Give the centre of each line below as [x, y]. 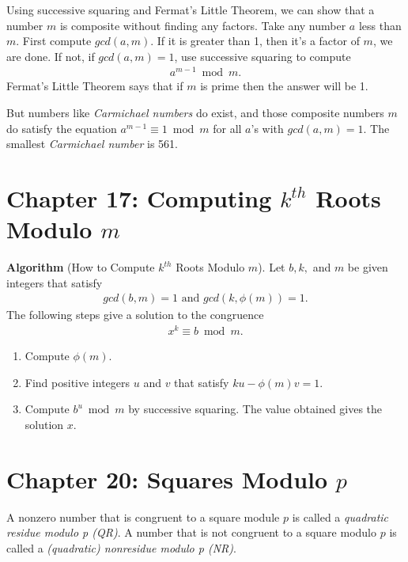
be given [368, 267]
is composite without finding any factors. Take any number [203, 25]
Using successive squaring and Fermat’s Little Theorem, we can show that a [191, 9]
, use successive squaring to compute [263, 56]
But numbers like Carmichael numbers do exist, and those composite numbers [195, 113]
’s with [267, 128]
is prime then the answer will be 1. [284, 86]
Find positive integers [77, 382]
